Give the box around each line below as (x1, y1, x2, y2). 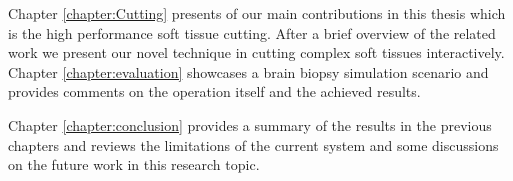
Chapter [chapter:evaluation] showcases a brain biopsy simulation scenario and (8, 61, 489, 82)
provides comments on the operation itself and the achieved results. (8, 81, 421, 102)
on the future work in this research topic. (8, 154, 260, 175)
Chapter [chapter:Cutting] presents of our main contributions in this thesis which (8, 3, 506, 23)
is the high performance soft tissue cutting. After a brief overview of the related (8, 22, 496, 43)
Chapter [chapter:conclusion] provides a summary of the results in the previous (8, 114, 492, 135)
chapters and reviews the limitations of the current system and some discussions (8, 134, 499, 155)
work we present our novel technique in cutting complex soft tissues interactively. (8, 42, 505, 63)
